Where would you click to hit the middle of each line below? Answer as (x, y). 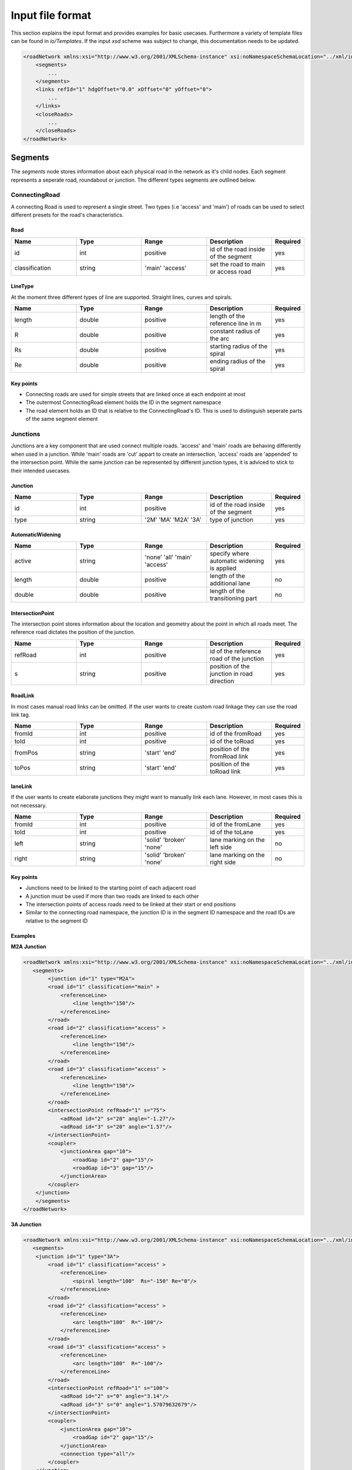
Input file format (51, 15)
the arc (219, 339)
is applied (223, 568)
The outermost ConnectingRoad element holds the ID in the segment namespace (123, 402)
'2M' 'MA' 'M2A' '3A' (173, 519)
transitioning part (233, 598)
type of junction (231, 519)
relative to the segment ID (57, 921)
